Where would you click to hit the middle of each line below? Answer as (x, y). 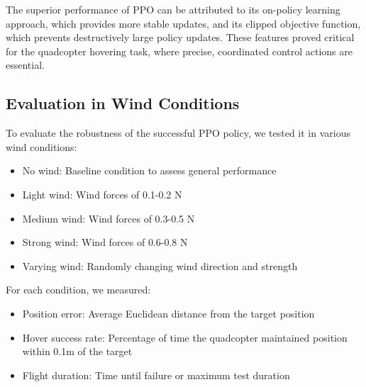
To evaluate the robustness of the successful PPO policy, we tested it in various (178, 133)
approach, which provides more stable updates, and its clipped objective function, (183, 23)
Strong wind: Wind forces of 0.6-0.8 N (105, 242)
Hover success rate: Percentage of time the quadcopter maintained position (185, 337)
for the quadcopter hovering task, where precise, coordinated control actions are (179, 51)
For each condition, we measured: (78, 290)
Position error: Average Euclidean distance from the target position (168, 313)
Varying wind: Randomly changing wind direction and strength (160, 265)
